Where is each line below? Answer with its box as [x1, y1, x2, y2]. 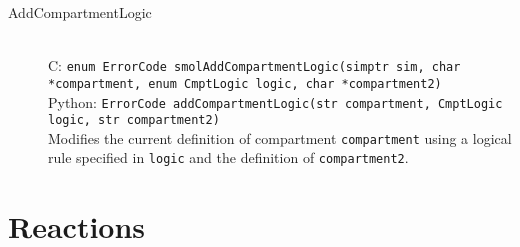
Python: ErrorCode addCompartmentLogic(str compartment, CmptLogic [48, 91, 503, 112]
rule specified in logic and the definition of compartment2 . [48, 147, 409, 168]
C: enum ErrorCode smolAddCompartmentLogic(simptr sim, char [48, 55, 461, 76]
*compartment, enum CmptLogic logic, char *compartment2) [48, 76, 442, 91]
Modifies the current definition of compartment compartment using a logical [48, 127, 512, 148]
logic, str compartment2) [48, 113, 220, 128]
